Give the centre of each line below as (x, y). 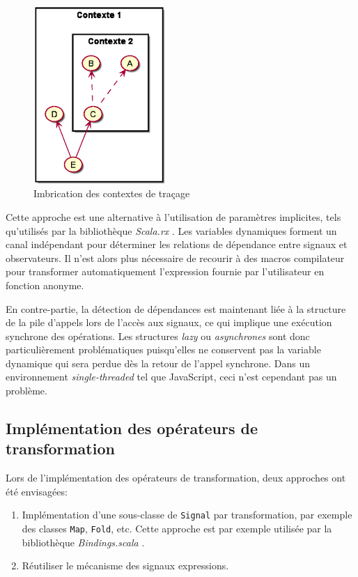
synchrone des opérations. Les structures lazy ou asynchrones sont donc (158, 336)
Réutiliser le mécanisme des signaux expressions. (125, 566)
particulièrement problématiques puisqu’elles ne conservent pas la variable (163, 349)
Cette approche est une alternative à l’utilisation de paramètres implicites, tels (173, 216)
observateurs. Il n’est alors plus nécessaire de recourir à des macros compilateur (175, 257)
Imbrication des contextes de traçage (112, 193)
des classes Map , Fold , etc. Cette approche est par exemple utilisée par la (177, 529)
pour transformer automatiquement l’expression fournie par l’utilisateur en (165, 271)
